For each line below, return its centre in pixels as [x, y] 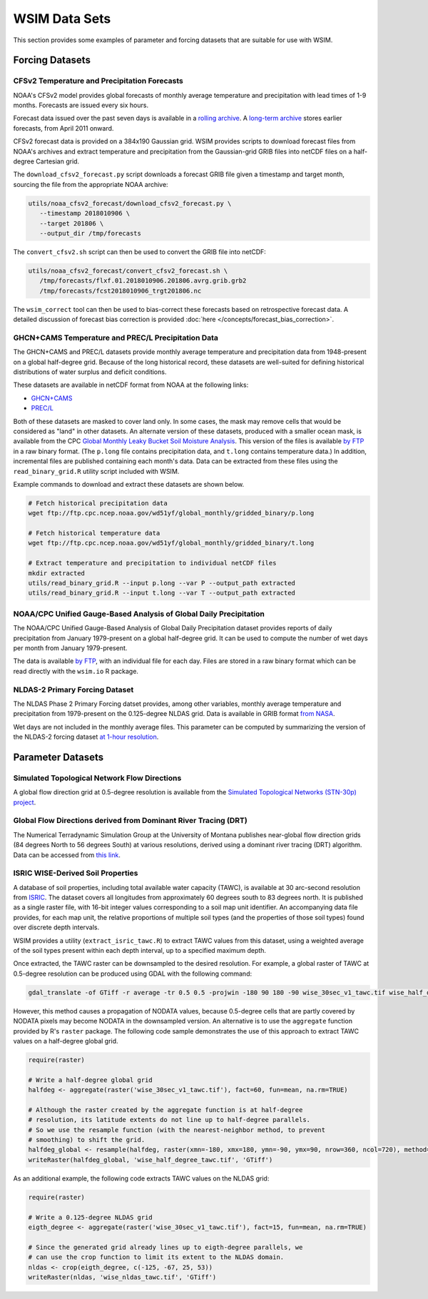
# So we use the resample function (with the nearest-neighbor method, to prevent [177, 1130]
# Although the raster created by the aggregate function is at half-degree [165, 1110]
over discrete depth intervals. [56, 927]
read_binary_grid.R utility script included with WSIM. [96, 471]
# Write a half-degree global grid [90, 1080]
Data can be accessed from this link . [67, 855]
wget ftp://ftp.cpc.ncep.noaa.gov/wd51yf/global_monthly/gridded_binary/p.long [171, 513]
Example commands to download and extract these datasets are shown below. [129, 484]
